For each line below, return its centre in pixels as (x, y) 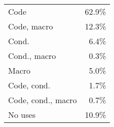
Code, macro (31, 26)
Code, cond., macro (43, 100)
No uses (22, 115)
